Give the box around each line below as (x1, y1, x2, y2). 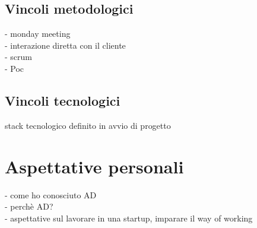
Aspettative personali (5, 154, 184, 178)
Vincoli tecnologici (5, 91, 120, 109)
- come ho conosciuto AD (5, 188, 97, 201)
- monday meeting (5, 27, 71, 40)
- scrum (5, 50, 32, 63)
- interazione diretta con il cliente (5, 39, 126, 51)
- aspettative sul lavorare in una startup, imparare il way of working (5, 211, 253, 224)
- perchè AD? (5, 200, 53, 213)
